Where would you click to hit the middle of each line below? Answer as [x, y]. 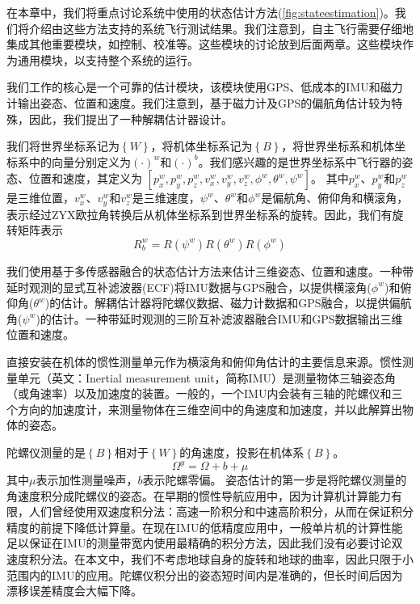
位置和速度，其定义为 [85, 178]
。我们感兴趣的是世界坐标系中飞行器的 [300, 161]
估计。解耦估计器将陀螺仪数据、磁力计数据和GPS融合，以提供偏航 [236, 303]
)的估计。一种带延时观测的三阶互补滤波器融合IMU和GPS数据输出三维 [219, 318]
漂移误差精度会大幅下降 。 [74, 591]
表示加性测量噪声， [87, 480]
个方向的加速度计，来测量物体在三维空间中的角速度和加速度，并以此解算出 [204, 409]
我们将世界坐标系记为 [63, 146]
